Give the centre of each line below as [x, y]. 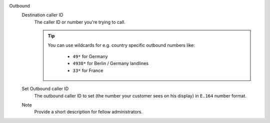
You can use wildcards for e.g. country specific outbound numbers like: [121, 45]
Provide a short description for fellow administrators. [88, 112]
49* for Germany [90, 56]
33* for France [88, 70]
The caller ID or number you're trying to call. [80, 22]
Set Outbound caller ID [45, 89]
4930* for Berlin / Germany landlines [111, 63]
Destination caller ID [42, 15]
